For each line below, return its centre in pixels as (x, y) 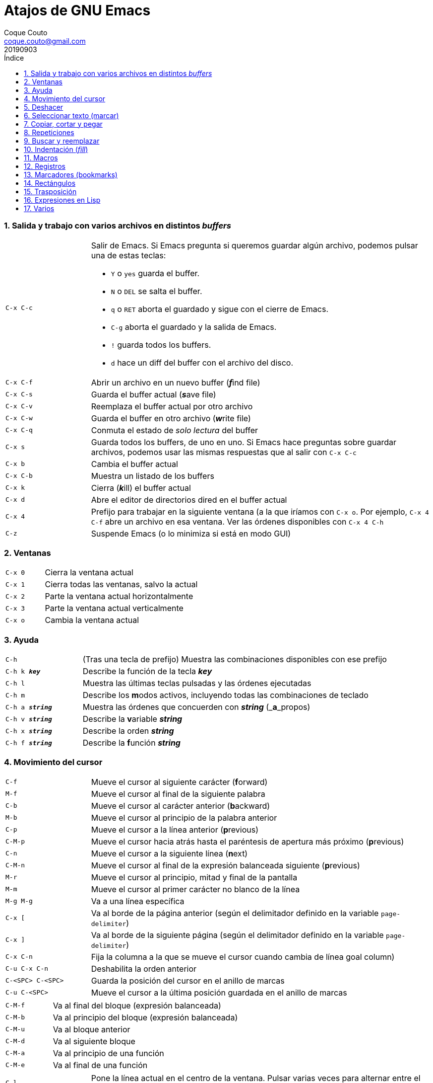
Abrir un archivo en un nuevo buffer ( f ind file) (176, 382)
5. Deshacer (44, 107)
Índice (14, 58)
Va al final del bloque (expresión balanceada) (137, 1005)
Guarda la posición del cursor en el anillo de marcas (188, 980)
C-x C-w (19, 418)
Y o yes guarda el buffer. (155, 273)
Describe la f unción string (131, 743)
